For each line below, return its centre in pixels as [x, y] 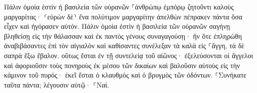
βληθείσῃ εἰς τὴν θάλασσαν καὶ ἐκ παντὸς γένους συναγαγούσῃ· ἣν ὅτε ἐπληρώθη [123, 36]
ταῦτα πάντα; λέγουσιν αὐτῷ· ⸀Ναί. [57, 84]
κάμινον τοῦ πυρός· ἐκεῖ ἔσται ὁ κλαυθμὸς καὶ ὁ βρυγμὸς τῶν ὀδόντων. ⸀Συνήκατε [125, 75]
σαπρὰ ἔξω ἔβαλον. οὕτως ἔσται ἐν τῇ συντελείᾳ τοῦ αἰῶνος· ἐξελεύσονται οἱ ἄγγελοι [129, 55]
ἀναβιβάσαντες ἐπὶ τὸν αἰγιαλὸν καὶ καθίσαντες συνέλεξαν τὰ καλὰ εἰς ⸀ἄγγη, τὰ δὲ [124, 46]
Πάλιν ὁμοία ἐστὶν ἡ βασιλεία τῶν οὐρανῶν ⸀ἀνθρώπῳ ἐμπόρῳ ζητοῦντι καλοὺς [119, 6]
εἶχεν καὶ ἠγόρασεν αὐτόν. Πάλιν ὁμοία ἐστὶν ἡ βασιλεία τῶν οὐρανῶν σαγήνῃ [117, 26]
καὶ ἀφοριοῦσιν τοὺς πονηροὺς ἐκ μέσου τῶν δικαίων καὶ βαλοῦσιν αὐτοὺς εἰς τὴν [122, 65]
